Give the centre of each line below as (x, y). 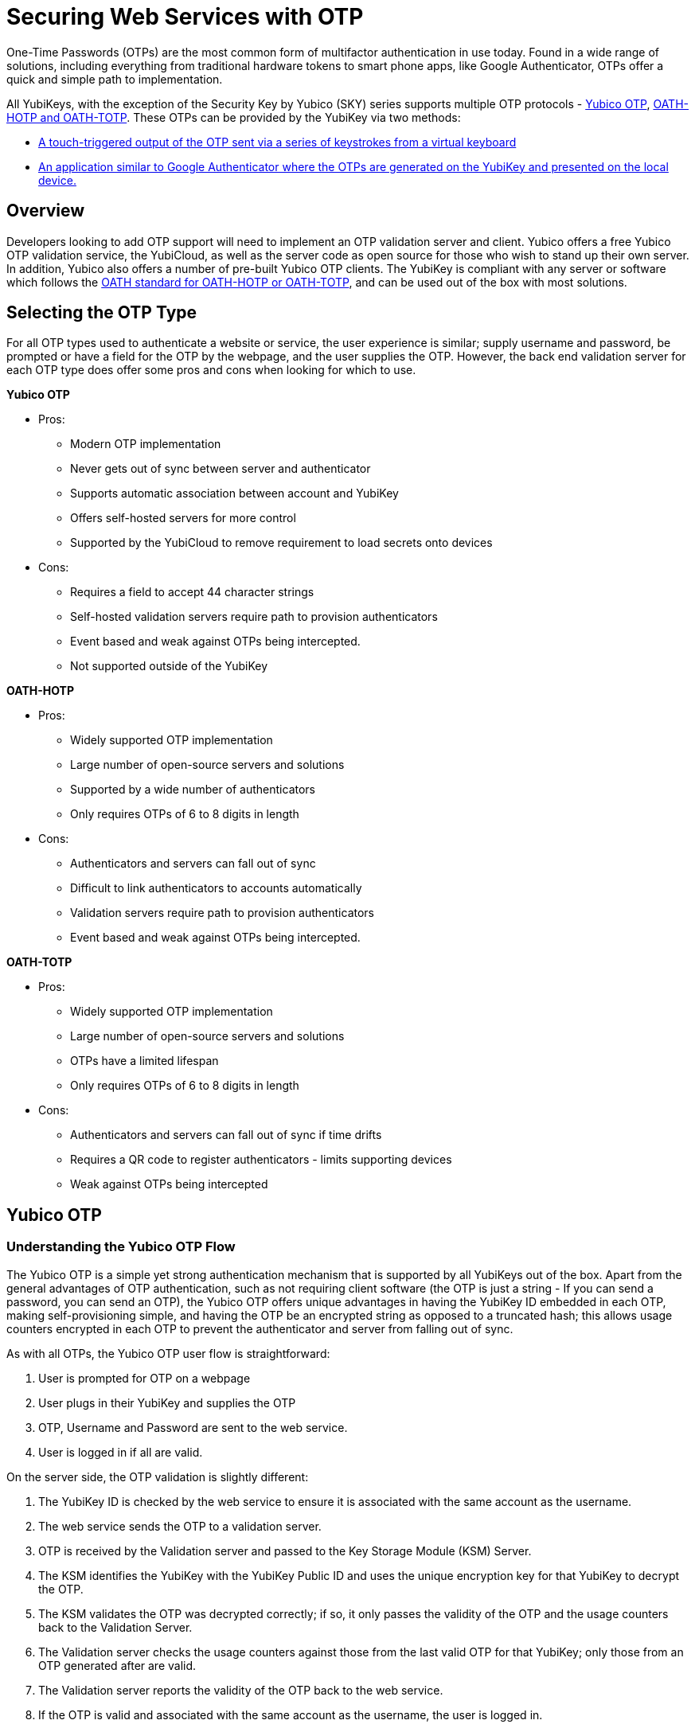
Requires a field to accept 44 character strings (192, 592)
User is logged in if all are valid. (121, 1452)
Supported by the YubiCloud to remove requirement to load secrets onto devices (281, 543)
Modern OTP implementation (146, 444)
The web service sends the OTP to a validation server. (180, 1526)
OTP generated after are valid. (117, 1665)
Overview (46, 211)
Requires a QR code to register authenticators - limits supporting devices (261, 1160)
